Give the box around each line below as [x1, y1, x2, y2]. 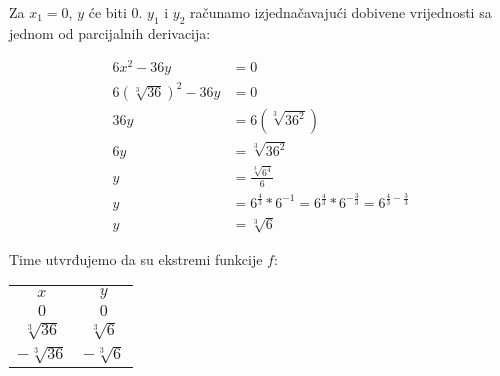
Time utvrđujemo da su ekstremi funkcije [9, 248, 263, 269]
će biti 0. [88, 2, 143, 22]
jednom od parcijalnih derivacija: [9, 22, 211, 43]
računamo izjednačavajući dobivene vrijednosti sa [190, 2, 492, 22]
